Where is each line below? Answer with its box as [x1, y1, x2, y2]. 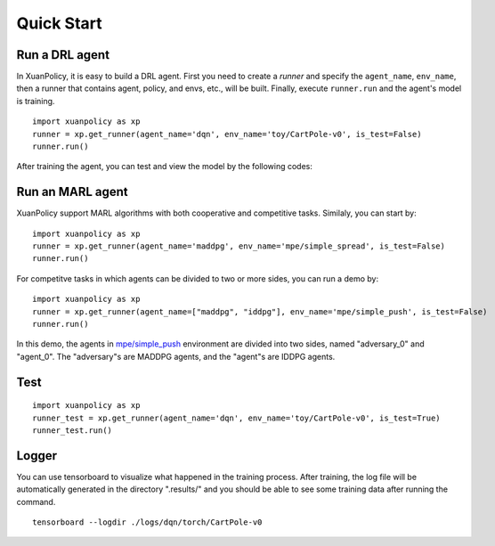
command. [16, 496, 56, 507]
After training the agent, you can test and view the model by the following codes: [16, 161, 313, 172]
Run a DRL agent [16, 47, 110, 62]
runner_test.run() [32, 426, 113, 436]
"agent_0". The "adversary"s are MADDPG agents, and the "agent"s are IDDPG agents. [16, 351, 336, 362]
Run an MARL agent [16, 184, 128, 200]
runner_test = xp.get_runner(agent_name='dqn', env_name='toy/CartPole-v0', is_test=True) [32, 412, 441, 423]
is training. [16, 95, 55, 106]
